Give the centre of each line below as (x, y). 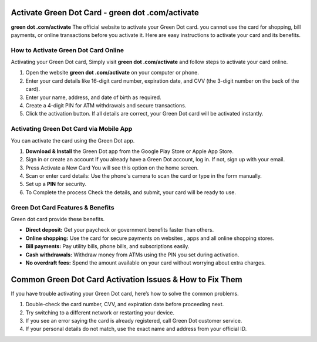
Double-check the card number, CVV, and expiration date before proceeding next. (125, 304)
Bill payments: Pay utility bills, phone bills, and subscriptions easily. (107, 246)
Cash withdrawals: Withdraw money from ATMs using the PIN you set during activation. (132, 255)
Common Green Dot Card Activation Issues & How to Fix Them (127, 280)
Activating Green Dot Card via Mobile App (72, 129)
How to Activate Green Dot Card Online (68, 50)
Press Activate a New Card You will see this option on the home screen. (112, 168)
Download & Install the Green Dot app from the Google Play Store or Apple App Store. (130, 151)
